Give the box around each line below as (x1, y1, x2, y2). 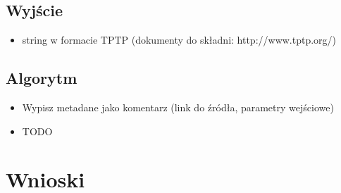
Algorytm (6, 67, 77, 89)
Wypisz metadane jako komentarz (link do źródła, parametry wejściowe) (22, 100, 334, 114)
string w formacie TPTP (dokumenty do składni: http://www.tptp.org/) (22, 32, 337, 47)
